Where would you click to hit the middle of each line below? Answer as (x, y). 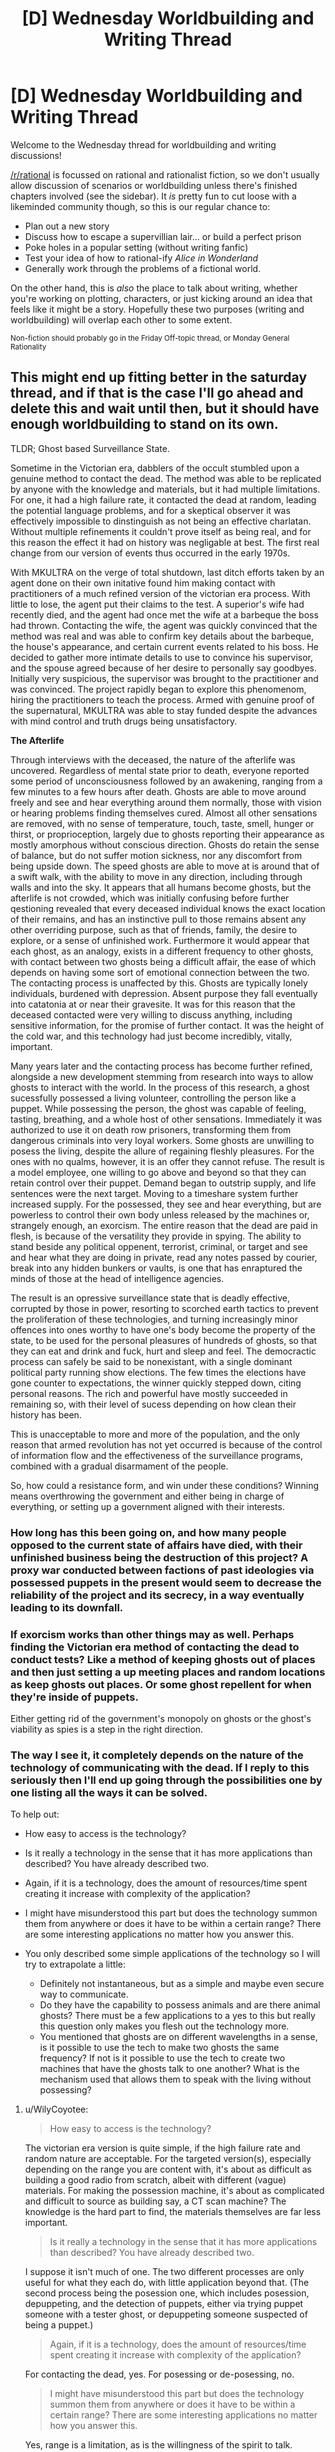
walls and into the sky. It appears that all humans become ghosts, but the (161, 887)
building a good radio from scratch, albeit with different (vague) (155, 2180)
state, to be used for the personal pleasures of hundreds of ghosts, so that (164, 1340)
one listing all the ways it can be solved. (109, 1792)
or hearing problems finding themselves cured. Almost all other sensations (164, 813)
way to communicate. (84, 1994)
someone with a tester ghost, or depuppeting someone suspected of (166, 2314)
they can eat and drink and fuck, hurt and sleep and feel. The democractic (163, 1351)
